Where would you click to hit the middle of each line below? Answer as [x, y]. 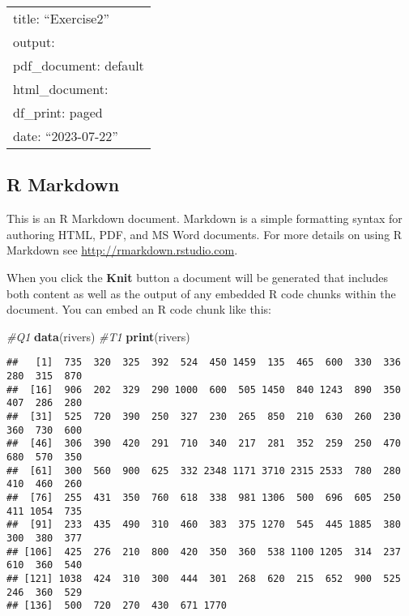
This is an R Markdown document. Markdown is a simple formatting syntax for [204, 218]
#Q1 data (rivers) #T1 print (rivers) [98, 336]
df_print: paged [58, 112]
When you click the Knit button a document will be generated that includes [198, 277]
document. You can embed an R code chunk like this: [139, 309]
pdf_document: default [79, 65]
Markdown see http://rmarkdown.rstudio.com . [122, 250]
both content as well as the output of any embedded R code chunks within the [201, 293]
